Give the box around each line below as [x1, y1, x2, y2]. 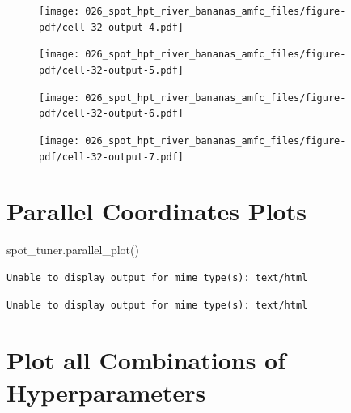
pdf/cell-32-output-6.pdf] [39, 108, 184, 120]
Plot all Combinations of [6, 343, 285, 377]
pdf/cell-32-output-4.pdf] [39, 21, 184, 33]
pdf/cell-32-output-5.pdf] [39, 64, 184, 76]
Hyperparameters [6, 375, 206, 408]
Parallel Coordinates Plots [6, 194, 307, 228]
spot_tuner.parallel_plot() [6, 241, 139, 258]
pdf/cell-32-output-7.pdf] [39, 151, 184, 163]
